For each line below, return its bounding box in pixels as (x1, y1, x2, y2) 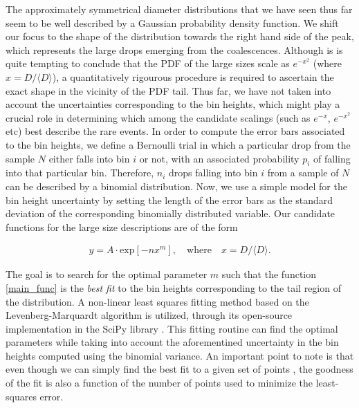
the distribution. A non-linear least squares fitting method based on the (6, 294, 309, 308)
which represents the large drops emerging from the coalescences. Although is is (6, 42, 343, 57)
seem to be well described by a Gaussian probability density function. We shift (6, 15, 339, 30)
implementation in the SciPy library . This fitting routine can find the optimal (6, 321, 338, 335)
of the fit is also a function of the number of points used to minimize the (6, 375, 313, 390)
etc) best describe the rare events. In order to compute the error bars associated (6, 124, 345, 138)
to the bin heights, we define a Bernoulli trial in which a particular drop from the (6, 137, 351, 151)
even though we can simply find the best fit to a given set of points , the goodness (6, 362, 353, 376)
